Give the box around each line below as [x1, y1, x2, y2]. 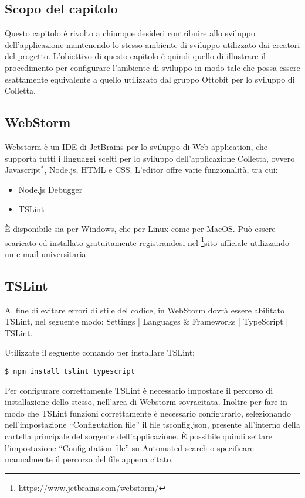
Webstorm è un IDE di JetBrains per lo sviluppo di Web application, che [5, 140, 267, 152]
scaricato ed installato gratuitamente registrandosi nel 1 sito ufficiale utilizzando [5, 234, 290, 248]
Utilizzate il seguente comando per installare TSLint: [5, 346, 195, 359]
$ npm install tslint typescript [5, 367, 135, 376]
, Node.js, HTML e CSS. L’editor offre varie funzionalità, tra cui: [44, 163, 278, 176]
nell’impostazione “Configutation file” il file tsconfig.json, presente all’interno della [5, 418, 300, 431]
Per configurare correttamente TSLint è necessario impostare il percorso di [5, 384, 273, 396]
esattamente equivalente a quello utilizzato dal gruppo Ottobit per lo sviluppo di [5, 73, 295, 85]
